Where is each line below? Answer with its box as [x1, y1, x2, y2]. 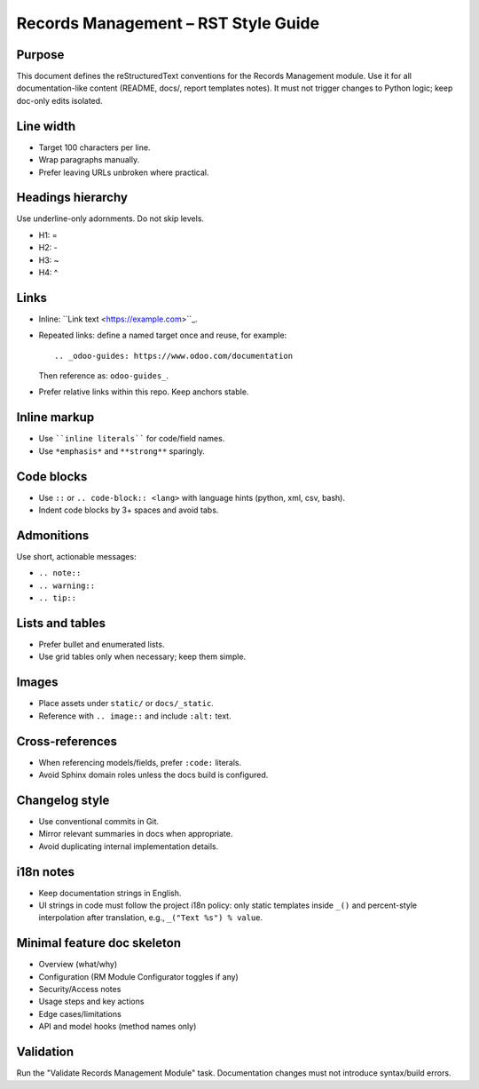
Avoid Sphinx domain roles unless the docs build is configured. [38, 769, 269, 781]
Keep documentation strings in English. [38, 887, 182, 898]
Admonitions [16, 528, 90, 543]
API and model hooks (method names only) [38, 1021, 197, 1032]
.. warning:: [38, 580, 96, 591]
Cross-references [16, 734, 118, 749]
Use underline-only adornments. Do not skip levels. [16, 213, 204, 224]
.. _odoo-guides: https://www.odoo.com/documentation [54, 351, 293, 361]
